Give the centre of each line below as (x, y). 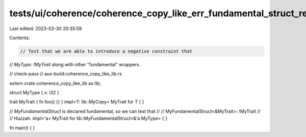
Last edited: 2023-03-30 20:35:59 (46, 29)
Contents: (20, 38)
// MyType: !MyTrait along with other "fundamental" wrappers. (75, 64)
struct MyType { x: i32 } (34, 93)
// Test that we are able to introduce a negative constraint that (106, 51)
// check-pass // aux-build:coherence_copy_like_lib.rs (66, 74)
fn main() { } (22, 128)
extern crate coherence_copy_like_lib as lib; (55, 83)
